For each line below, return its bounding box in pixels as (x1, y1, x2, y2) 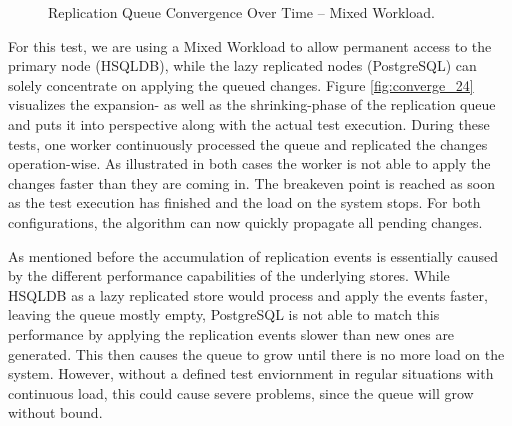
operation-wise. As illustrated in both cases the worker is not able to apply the (8, 153, 491, 174)
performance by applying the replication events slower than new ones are (8, 323, 455, 344)
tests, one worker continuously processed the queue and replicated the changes (8, 133, 488, 154)
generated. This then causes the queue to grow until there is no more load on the (8, 343, 505, 364)
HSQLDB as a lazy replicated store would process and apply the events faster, (8, 284, 488, 305)
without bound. (8, 402, 103, 423)
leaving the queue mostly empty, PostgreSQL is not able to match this (8, 304, 440, 325)
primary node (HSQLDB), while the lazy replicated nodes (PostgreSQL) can (8, 55, 477, 76)
